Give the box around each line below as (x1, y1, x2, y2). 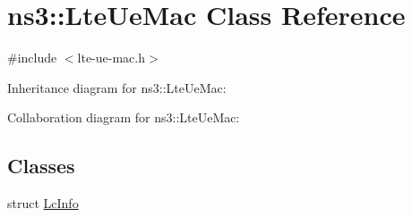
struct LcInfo (7, 194, 79, 213)
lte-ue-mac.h (77, 48, 145, 67)
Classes (7, 152, 75, 179)
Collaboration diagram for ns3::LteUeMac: (7, 108, 240, 127)
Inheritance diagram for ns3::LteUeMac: (7, 78, 227, 96)
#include (7, 48, 57, 67)
